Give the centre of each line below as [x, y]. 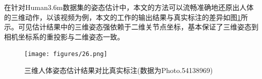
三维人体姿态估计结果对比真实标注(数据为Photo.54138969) [119, 70]
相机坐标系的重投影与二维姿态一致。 [64, 36]
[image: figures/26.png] [66, 54]
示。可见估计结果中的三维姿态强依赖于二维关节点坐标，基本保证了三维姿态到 [131, 27]
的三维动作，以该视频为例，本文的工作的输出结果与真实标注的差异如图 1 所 [126, 17]
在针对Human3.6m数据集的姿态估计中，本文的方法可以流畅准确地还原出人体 [129, 7]
